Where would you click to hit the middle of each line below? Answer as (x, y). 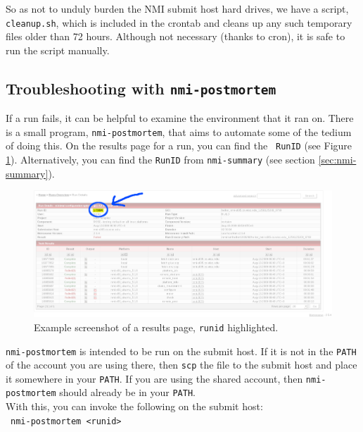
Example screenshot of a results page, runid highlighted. (156, 327)
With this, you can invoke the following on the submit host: (134, 406)
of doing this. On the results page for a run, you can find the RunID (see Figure (179, 146)
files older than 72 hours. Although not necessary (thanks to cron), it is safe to (176, 36)
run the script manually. (58, 50)
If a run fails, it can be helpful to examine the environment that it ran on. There (180, 118)
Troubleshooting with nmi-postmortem (141, 88)
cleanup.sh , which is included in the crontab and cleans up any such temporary (179, 22)
